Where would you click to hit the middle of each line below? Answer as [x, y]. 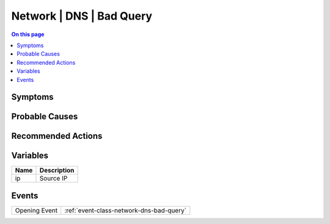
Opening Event [36, 210]
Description [57, 170]
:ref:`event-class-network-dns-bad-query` [125, 210]
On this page [28, 34]
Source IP [53, 179]
